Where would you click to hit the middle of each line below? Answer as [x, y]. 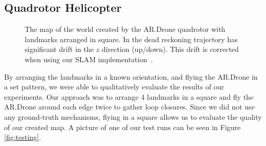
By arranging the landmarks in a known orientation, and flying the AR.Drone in [131, 76]
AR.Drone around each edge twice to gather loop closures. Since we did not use [129, 107]
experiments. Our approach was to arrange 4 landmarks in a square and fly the [129, 96]
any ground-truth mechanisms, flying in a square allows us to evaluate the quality [133, 116]
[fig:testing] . [23, 137]
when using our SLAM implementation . [89, 59]
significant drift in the [59, 49]
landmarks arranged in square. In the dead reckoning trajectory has [131, 39]
